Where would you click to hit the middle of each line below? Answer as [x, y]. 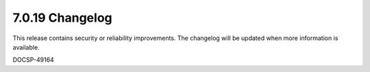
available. [26, 47]
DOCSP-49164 [33, 60]
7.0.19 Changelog [62, 18]
